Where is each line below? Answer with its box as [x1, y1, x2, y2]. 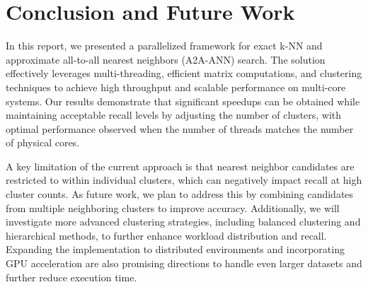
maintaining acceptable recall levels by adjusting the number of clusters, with [6, 107, 342, 122]
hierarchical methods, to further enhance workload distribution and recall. [6, 228, 327, 242]
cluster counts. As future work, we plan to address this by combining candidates [6, 187, 354, 201]
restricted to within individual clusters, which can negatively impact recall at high [6, 172, 362, 187]
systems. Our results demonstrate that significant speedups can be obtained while [6, 93, 360, 108]
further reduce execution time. [6, 269, 137, 284]
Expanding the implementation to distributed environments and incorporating [6, 242, 345, 257]
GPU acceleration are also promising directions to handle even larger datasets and [6, 256, 362, 271]
